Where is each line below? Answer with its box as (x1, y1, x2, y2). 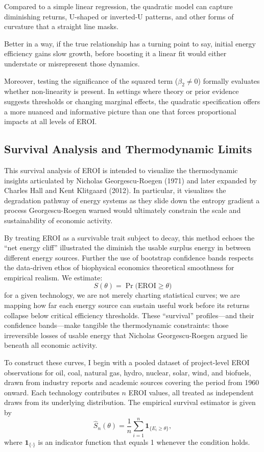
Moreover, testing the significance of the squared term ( (4, 75, 178, 86)
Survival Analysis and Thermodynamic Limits (4, 141, 252, 157)
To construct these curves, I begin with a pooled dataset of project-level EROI (4, 357, 250, 368)
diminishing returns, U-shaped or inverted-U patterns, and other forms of (4, 11, 234, 21)
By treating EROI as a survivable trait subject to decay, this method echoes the (4, 232, 255, 243)
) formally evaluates (198, 75, 260, 86)
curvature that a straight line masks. (4, 21, 118, 32)
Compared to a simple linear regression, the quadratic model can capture (4, 1, 233, 11)
